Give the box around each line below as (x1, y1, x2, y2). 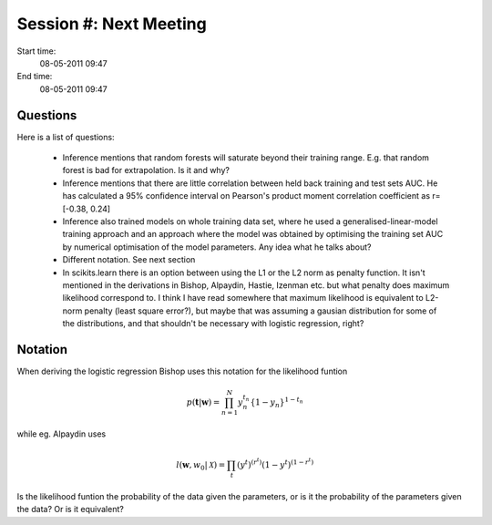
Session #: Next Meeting (16, 14, 207, 34)
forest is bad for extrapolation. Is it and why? (62, 165, 230, 176)
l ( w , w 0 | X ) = (176, 460, 226, 472)
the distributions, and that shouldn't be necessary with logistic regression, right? (62, 318, 364, 329)
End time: (16, 71, 53, 82)
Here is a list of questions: (16, 131, 115, 142)
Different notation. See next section (62, 254, 196, 265)
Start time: (16, 46, 56, 57)
